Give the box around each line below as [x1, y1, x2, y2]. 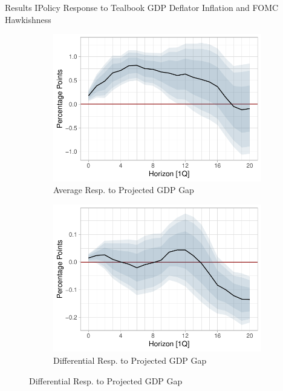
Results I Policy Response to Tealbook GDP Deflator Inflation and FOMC [5, 1, 279, 13]
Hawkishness [5, 13, 51, 25]
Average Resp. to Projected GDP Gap [53, 183, 194, 196]
